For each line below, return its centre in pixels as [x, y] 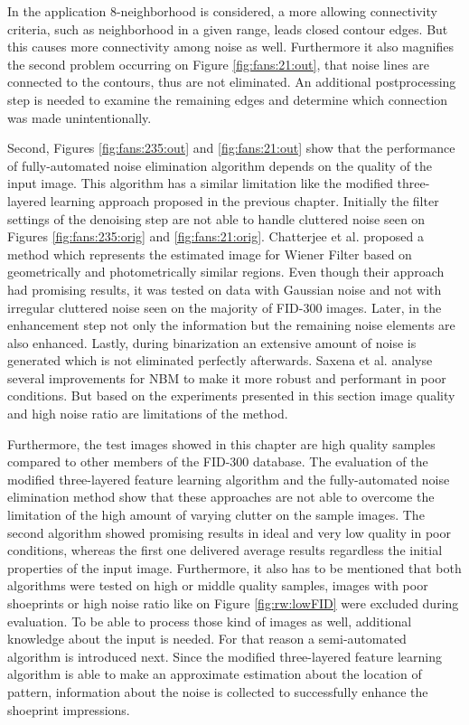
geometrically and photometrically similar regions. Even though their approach [226, 272]
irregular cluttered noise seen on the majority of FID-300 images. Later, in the [225, 307]
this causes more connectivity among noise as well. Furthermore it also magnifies [230, 47]
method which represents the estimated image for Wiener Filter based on [210, 254]
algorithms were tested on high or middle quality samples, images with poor [218, 585]
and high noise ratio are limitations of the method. [148, 414]
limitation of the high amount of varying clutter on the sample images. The [216, 515]
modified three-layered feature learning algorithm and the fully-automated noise [229, 479]
